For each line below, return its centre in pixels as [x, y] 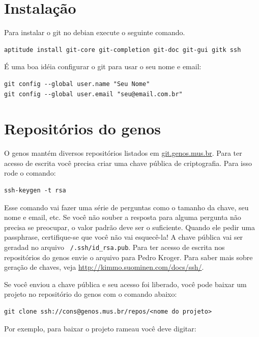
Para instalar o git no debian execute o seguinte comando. [95, 32]
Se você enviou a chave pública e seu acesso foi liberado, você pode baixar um [125, 284]
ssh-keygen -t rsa [35, 190]
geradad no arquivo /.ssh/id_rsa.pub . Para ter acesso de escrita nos [114, 247]
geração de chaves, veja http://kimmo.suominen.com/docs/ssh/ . [104, 267]
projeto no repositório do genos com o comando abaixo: [91, 294]
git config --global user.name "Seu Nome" [77, 84]
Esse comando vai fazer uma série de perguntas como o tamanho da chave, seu [126, 207]
